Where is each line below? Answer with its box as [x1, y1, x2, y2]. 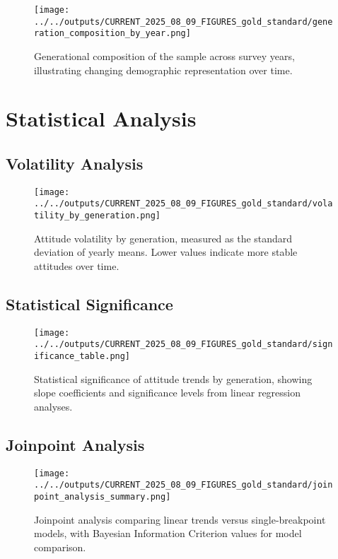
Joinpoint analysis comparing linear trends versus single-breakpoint [34, 512, 326, 526]
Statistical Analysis [6, 104, 197, 133]
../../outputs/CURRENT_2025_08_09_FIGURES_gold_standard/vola [34, 199, 333, 209]
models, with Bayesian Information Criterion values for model [34, 526, 302, 541]
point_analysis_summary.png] [34, 491, 171, 502]
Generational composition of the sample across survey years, [34, 48, 295, 63]
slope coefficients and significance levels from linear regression [34, 385, 301, 400]
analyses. [34, 399, 73, 413]
